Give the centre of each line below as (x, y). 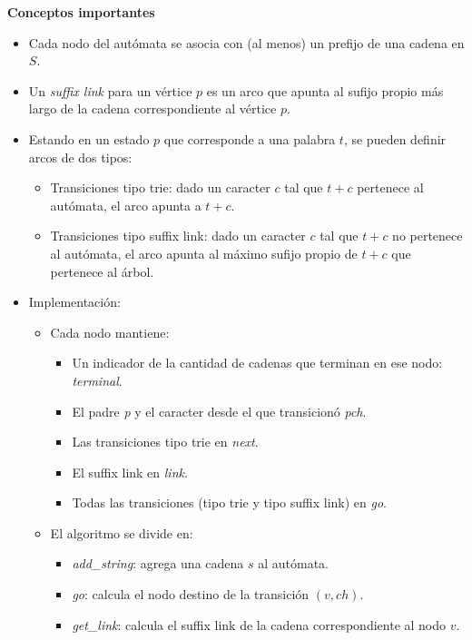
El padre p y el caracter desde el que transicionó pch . (219, 411)
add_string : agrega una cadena (158, 563)
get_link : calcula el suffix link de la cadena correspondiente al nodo (259, 624)
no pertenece (428, 236)
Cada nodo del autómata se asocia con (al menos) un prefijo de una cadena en (246, 42)
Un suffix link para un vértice (110, 90)
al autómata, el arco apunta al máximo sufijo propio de (204, 253)
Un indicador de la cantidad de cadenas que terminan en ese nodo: (257, 363)
